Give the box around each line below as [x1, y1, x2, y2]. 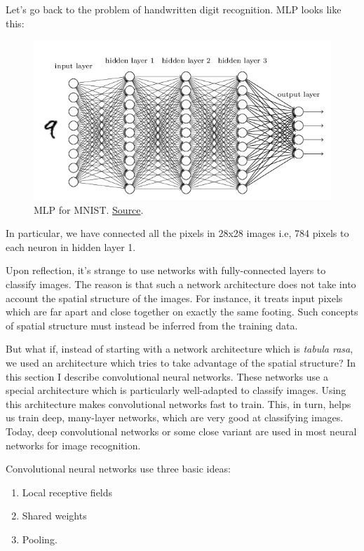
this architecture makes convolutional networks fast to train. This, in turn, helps [6, 396, 351, 411]
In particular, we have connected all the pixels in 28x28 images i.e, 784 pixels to [6, 226, 349, 240]
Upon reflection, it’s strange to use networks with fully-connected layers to [6, 263, 326, 278]
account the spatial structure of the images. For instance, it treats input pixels [6, 290, 343, 305]
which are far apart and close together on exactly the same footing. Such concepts [6, 304, 358, 319]
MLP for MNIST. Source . [34, 202, 144, 217]
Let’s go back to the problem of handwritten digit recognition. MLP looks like [6, 2, 342, 16]
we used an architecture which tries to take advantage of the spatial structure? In [6, 355, 356, 370]
